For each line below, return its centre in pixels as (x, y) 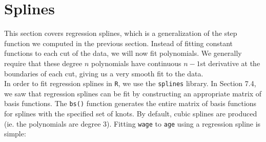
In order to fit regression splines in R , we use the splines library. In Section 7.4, (130, 83)
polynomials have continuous (136, 63)
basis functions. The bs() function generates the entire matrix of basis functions (130, 103)
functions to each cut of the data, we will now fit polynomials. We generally (123, 53)
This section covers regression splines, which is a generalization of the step (121, 33)
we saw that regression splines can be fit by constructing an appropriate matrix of (133, 93)
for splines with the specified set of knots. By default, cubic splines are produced (131, 113)
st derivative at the (230, 63)
